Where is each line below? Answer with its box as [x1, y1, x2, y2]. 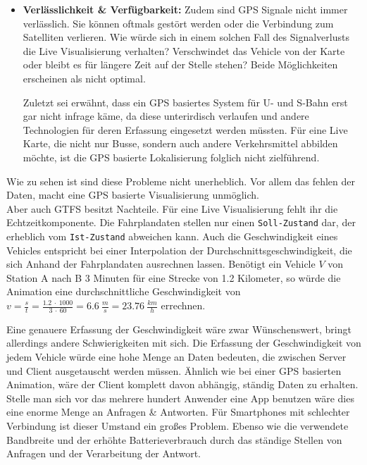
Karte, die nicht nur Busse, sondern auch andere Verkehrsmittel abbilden [23, 136, 338, 151]
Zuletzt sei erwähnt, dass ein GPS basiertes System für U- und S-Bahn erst [23, 94, 348, 109]
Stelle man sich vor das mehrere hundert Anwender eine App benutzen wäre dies [6, 390, 354, 405]
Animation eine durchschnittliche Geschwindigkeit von [6, 284, 241, 299]
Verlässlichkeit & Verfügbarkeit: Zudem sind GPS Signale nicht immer [23, 2, 348, 16]
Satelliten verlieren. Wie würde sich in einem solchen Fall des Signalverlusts [23, 30, 349, 44]
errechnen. [161, 298, 206, 312]
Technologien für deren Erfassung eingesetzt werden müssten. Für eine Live [23, 122, 348, 137]
